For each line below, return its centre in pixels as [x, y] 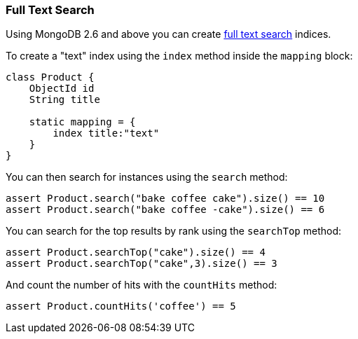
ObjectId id [62, 89]
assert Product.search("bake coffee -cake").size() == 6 [165, 210]
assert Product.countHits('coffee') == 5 [121, 306]
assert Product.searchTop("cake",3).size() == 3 [142, 264]
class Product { [50, 77]
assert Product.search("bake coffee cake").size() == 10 [165, 199]
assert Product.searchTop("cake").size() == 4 [136, 252]
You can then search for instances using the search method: [147, 177]
